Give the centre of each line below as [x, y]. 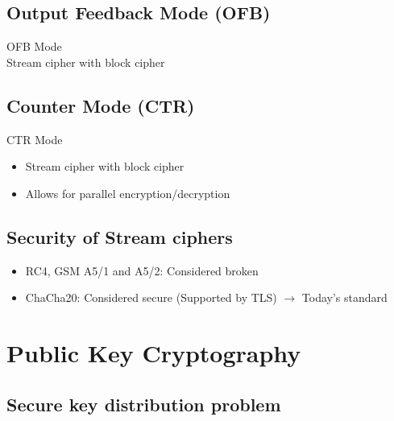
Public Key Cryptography [154, 352]
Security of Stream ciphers [120, 236]
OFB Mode [34, 46]
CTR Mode [35, 139]
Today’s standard [344, 297]
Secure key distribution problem [144, 404]
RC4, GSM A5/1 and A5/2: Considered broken [142, 270]
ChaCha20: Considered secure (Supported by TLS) [151, 297]
